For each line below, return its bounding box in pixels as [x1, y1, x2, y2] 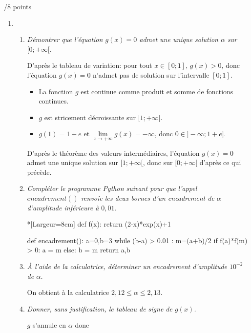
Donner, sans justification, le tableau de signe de [27, 303, 172, 313]
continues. [39, 96, 69, 106]
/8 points [4, 1, 32, 11]
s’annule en [32, 320, 66, 330]
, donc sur [143, 157, 173, 167]
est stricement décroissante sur [44, 112, 136, 122]
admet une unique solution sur [27, 157, 119, 167]
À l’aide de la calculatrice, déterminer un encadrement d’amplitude [27, 261, 228, 271]
